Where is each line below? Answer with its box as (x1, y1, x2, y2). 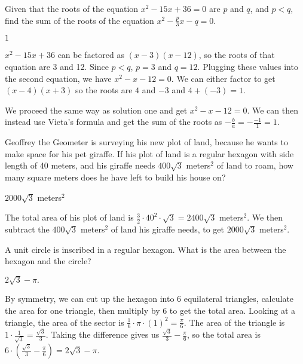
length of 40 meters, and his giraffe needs (5, 159, 155, 172)
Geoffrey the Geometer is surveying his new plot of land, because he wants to (5, 136, 288, 148)
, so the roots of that (198, 48, 275, 61)
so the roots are (75, 84, 133, 96)
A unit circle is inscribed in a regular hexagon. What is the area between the (5, 243, 286, 255)
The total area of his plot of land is (5, 211, 134, 224)
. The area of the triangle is (183, 316, 285, 328)
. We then (247, 211, 283, 224)
